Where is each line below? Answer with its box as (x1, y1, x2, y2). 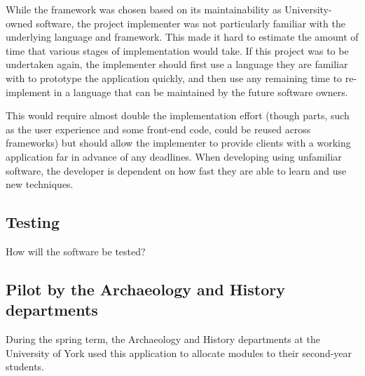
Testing (6, 211, 60, 233)
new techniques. (6, 177, 74, 192)
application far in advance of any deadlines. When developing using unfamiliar (6, 149, 342, 163)
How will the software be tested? (6, 243, 146, 258)
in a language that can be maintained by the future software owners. (53, 84, 348, 99)
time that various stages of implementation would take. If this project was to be (6, 43, 349, 58)
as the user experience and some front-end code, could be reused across (6, 121, 311, 136)
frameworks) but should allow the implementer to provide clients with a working (6, 135, 351, 150)
